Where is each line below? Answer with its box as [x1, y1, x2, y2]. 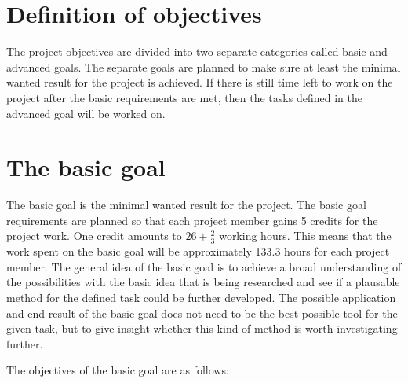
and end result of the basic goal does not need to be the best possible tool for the [6, 304, 398, 321]
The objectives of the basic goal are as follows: [6, 362, 229, 378]
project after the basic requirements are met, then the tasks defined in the [6, 89, 362, 105]
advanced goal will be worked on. [6, 105, 166, 121]
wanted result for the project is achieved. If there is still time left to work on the [6, 74, 393, 90]
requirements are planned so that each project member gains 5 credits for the [6, 212, 378, 228]
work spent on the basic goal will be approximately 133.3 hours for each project [6, 243, 390, 260]
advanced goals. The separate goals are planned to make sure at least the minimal [6, 58, 401, 75]
